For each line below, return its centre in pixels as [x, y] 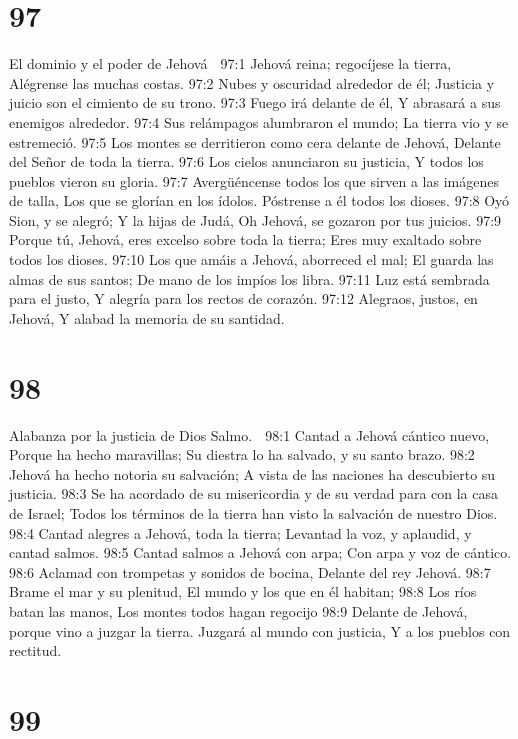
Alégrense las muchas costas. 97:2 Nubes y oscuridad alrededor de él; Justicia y [252, 82]
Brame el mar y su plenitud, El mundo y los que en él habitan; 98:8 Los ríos [243, 591]
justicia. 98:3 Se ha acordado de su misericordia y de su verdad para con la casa [254, 493]
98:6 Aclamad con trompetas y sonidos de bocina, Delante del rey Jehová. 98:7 [250, 571]
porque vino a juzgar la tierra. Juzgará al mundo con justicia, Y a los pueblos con [260, 630]
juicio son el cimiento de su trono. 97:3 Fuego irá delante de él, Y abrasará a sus [255, 102]
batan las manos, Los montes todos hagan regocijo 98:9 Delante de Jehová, [238, 610]
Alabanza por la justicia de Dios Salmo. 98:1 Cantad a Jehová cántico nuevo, [249, 434]
